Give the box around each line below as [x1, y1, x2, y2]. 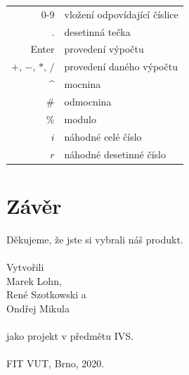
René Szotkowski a [6, 287, 86, 302]
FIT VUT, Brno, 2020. [6, 356, 105, 371]
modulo [64, 111, 97, 126]
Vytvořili [6, 259, 44, 274]
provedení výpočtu [64, 42, 144, 56]
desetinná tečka [64, 24, 131, 39]
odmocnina [64, 94, 112, 108]
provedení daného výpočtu [64, 59, 178, 74]
